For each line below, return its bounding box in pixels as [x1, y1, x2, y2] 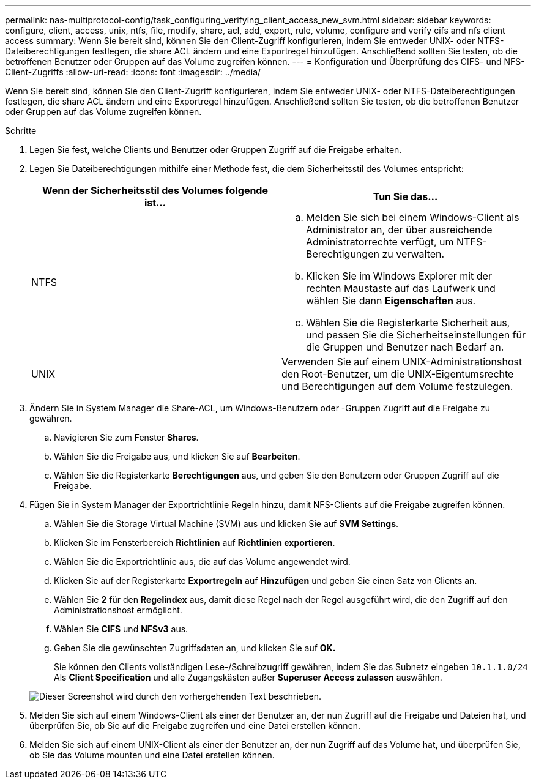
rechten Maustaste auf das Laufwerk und [306, 282, 496, 294]
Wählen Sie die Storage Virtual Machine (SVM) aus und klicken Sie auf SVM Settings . [54, 518, 399, 529]
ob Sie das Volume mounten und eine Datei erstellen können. [29, 750, 275, 760]
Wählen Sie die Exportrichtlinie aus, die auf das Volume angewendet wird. [54, 556, 351, 567]
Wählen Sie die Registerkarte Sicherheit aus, [306, 316, 510, 329]
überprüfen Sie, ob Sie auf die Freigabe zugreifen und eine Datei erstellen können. [29, 720, 361, 731]
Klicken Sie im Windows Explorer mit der [306, 270, 492, 282]
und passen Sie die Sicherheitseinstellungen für [306, 329, 526, 341]
